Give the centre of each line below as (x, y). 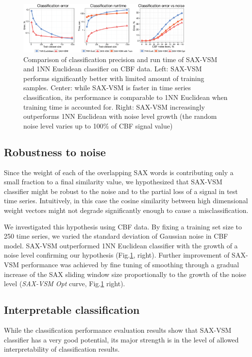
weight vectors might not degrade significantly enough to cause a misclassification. (126, 210)
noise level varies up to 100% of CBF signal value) (98, 125)
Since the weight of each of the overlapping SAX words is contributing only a (119, 172)
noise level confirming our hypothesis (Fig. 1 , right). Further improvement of (117, 255)
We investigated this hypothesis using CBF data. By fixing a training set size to (123, 226)
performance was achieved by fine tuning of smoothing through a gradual (130, 264)
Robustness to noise (55, 152)
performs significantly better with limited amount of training (114, 78)
